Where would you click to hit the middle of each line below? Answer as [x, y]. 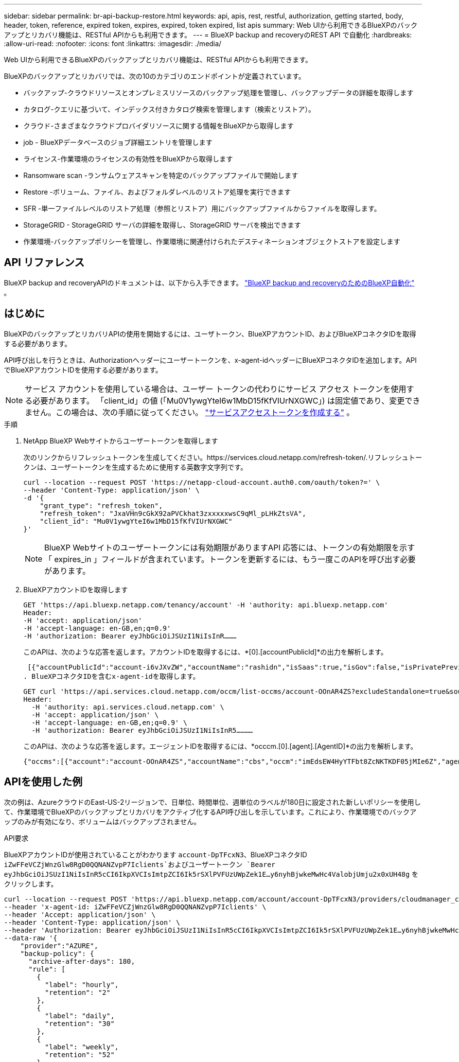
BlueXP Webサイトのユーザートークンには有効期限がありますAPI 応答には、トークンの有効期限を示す [230, 547]
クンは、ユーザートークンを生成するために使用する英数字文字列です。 [135, 467]
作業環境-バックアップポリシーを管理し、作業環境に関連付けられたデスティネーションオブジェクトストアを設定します [212, 241]
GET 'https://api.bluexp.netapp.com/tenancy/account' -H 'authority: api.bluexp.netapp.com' [206, 605]
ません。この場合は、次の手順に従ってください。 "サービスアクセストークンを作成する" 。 [190, 412]
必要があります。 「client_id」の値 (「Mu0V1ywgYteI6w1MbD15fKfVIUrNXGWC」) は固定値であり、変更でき [227, 400]
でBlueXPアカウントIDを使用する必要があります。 [83, 370]
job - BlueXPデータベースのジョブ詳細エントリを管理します [118, 142]
